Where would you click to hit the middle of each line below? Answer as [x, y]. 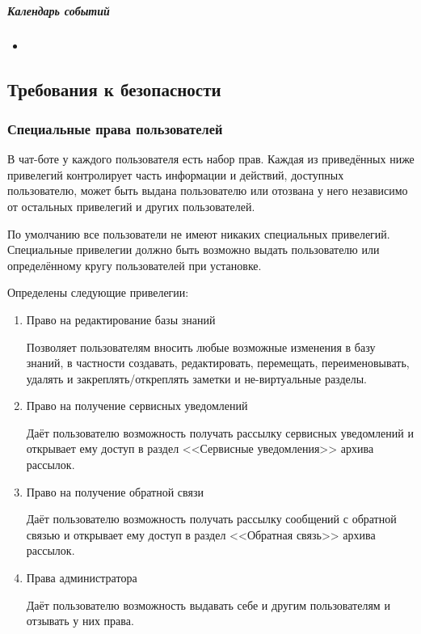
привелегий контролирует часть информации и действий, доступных [176, 174]
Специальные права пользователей [115, 128]
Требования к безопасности [114, 89]
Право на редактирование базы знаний [121, 319]
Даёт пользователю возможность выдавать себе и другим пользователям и [208, 604]
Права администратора [82, 578]
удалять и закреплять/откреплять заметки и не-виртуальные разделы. [197, 378]
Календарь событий [59, 10]
